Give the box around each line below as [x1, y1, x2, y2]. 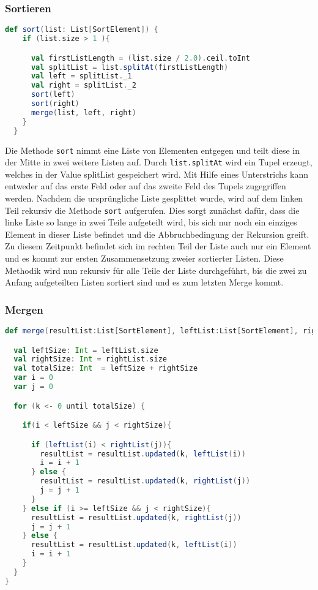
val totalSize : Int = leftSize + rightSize [13, 364, 198, 373]
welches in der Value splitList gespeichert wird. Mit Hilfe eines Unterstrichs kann [5, 167, 308, 180]
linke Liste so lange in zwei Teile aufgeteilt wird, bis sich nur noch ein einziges [5, 216, 297, 229]
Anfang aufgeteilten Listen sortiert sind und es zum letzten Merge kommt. [5, 276, 284, 289]
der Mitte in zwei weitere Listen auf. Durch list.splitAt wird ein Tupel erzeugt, [5, 156, 312, 168]
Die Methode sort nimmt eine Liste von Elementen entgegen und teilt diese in [5, 143, 300, 156]
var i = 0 [13, 373, 53, 382]
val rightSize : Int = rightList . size [13, 355, 167, 364]
